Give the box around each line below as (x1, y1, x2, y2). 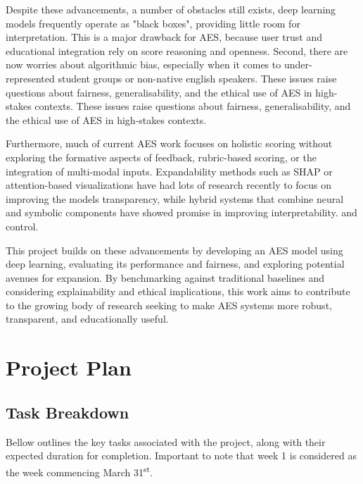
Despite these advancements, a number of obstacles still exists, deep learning (6, 2, 336, 16)
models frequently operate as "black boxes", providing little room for (6, 15, 300, 30)
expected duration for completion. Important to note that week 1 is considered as (6, 448, 357, 463)
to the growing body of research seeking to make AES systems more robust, (6, 297, 332, 312)
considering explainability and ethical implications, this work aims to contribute (6, 284, 350, 299)
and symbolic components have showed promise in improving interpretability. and (6, 205, 357, 220)
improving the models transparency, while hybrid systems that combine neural (6, 191, 344, 206)
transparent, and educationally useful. (6, 311, 169, 326)
